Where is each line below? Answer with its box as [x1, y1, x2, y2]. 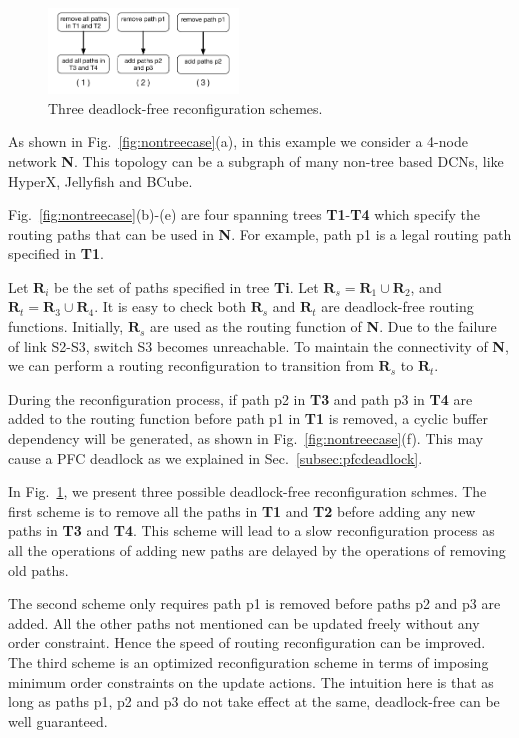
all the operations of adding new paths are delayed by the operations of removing [8, 540, 506, 560]
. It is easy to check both [94, 296, 246, 317]
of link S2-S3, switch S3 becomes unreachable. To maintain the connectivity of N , [8, 335, 509, 356]
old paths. [8, 559, 69, 580]
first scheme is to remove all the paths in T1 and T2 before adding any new [8, 500, 476, 521]
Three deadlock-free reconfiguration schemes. [48, 97, 323, 118]
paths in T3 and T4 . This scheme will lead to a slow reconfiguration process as [8, 520, 495, 541]
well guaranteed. [8, 710, 108, 731]
